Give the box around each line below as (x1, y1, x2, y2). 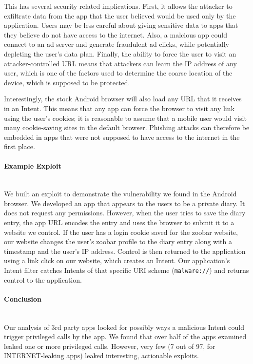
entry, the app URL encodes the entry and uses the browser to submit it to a (4, 217, 234, 228)
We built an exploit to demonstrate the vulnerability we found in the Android (4, 189, 237, 199)
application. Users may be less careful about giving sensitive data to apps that (4, 20, 238, 30)
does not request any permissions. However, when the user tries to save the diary (4, 208, 246, 218)
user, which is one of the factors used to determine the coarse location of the (4, 68, 233, 78)
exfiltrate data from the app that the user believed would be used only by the (4, 10, 236, 20)
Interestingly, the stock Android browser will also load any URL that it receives (4, 94, 242, 104)
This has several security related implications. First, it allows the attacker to (4, 1, 233, 11)
